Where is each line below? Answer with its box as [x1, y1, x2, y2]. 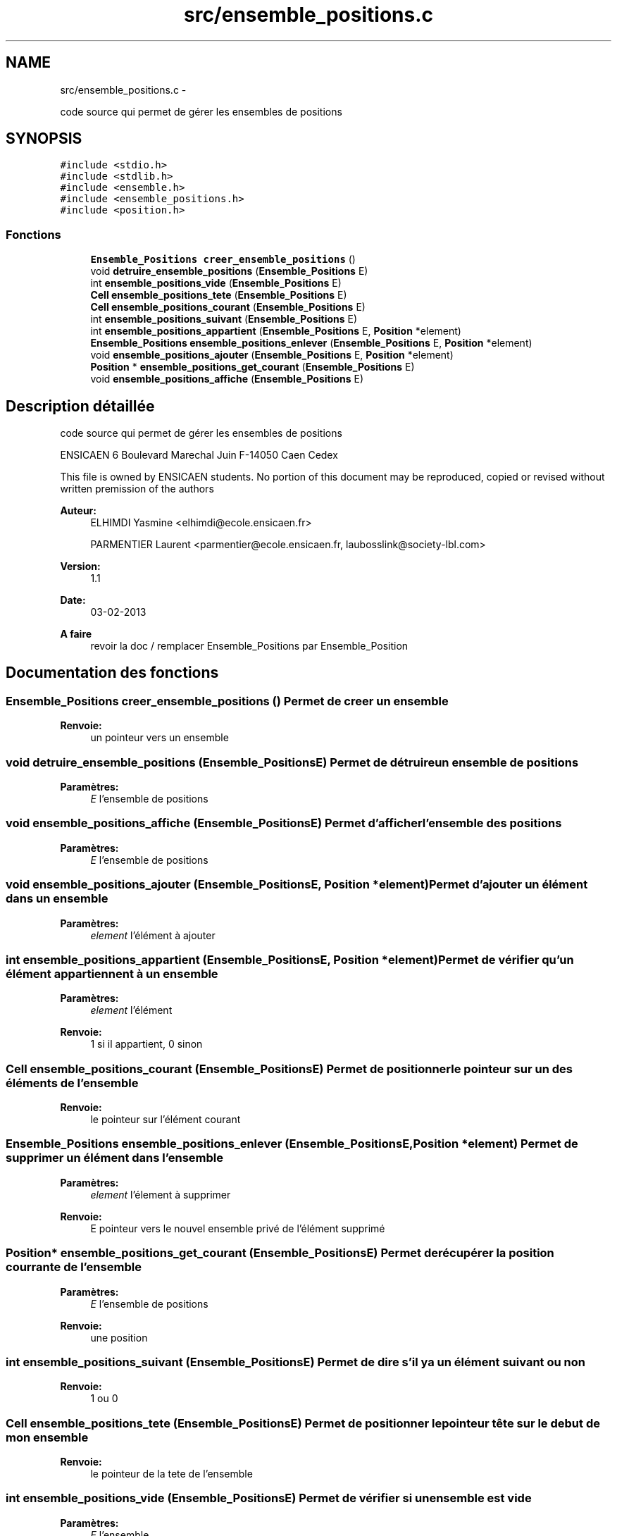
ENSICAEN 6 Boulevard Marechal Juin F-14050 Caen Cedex [60, 449, 338, 462]
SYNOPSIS [6, 130, 82, 148]
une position [90, 1331, 148, 1344]
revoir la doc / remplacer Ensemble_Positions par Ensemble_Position [90, 640, 409, 652]
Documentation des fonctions [6, 664, 219, 682]
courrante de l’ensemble [6, 1260, 142, 1275]
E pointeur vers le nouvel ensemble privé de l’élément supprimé [90, 1222, 385, 1234]
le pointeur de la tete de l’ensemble [90, 1468, 253, 1480]
